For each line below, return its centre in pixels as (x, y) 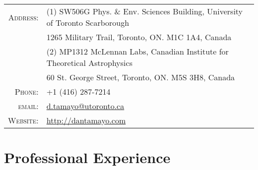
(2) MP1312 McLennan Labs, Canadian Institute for (137, 52)
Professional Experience (87, 157)
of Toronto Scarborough (88, 23)
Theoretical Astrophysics (89, 63)
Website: (23, 120)
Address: (23, 17)
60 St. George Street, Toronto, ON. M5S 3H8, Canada (141, 77)
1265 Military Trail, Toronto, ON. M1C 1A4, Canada (139, 37)
